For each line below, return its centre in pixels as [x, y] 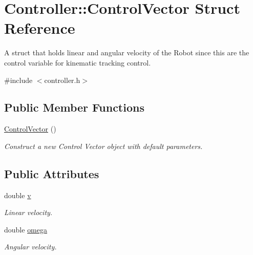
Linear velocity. [28, 212]
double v [18, 195]
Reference [40, 28]
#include [18, 80]
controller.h [62, 80]
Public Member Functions [74, 107]
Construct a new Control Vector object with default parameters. [103, 146]
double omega [26, 229]
